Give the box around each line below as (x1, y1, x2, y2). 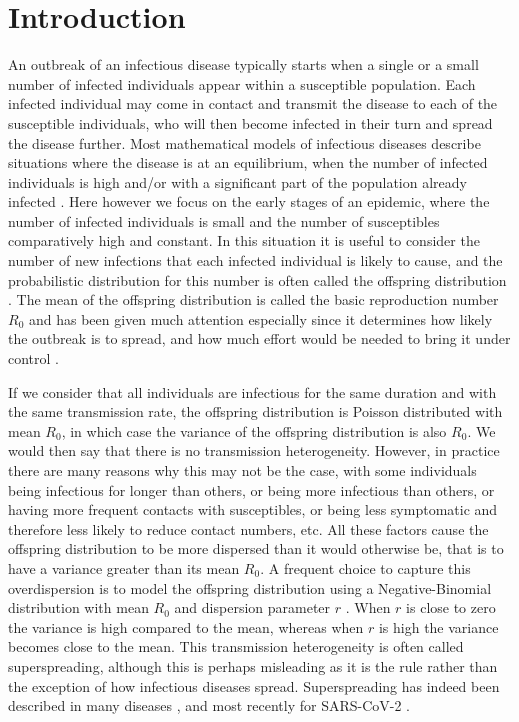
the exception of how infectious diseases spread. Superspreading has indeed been (8, 675, 500, 696)
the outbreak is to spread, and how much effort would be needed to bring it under (8, 328, 511, 349)
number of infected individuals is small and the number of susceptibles (8, 210, 440, 231)
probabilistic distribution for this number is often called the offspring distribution (8, 269, 507, 290)
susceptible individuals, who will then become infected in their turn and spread (8, 112, 493, 133)
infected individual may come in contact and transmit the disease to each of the (8, 93, 498, 114)
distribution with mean (8, 597, 149, 618)
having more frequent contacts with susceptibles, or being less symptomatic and (8, 499, 498, 520)
